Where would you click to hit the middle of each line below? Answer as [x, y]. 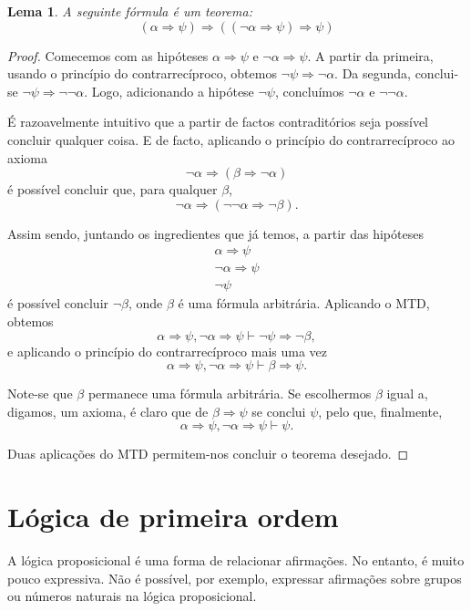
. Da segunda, [373, 73]
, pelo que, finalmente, [380, 411]
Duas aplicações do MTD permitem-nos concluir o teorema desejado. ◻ [208, 454]
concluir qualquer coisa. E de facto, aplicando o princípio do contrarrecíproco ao [231, 139]
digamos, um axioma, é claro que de [108, 411]
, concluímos [309, 91]
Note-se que [40, 394]
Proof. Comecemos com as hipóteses [108, 55]
